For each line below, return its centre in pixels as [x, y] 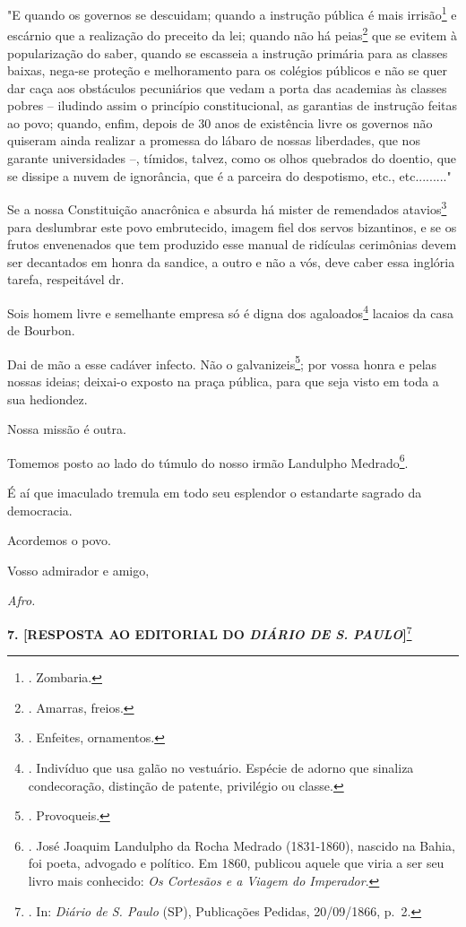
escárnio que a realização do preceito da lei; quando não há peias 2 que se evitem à [232, 34]
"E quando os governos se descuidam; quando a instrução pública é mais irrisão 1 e [232, 13]
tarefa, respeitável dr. [66, 279]
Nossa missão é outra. [67, 429]
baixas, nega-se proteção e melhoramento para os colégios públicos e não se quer [227, 70]
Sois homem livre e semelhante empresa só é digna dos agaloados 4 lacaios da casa [231, 311]
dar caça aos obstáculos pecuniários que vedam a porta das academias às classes [227, 87]
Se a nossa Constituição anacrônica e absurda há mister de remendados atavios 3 [227, 208]
